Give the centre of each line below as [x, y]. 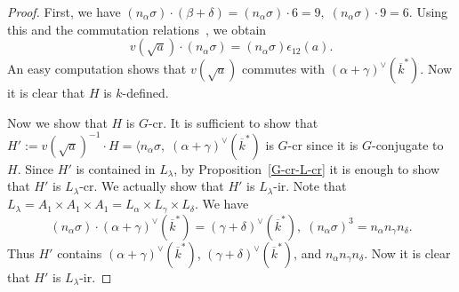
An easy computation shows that [97, 69]
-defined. [145, 93]
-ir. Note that [310, 186]
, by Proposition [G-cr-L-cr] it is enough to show [307, 168]
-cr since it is [323, 144]
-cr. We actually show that [152, 186]
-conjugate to [407, 144]
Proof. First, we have [64, 12]
